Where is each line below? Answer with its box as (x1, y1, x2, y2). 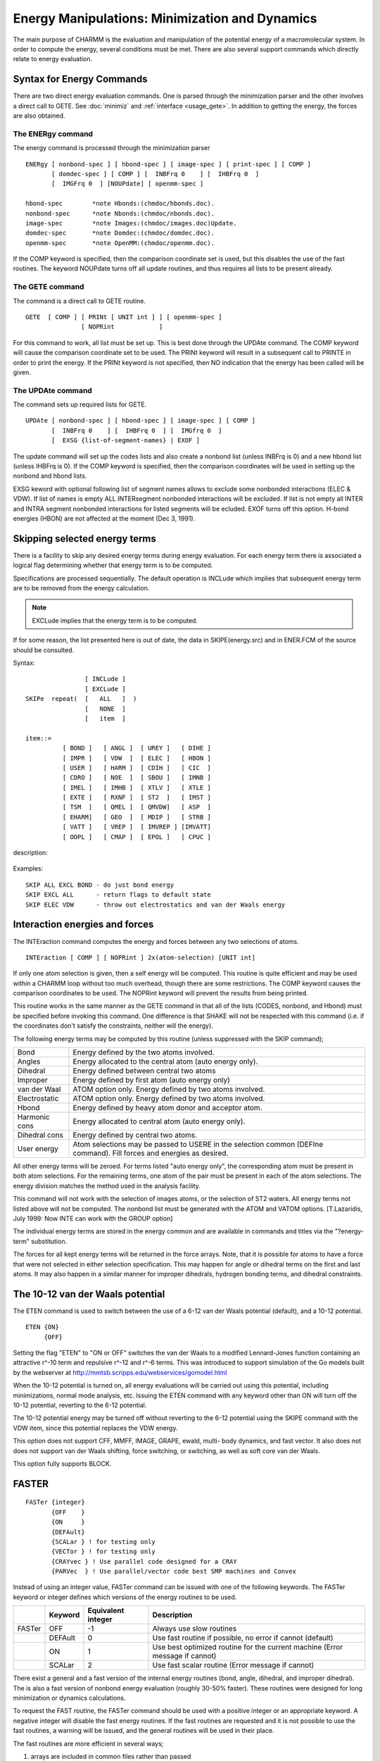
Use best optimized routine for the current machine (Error (152, 1642, 343, 1652)
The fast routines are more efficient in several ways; (13, 1739, 164, 1748)
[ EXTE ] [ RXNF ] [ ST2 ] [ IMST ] (62, 793, 211, 802)
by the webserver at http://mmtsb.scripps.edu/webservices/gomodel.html (13, 1368, 227, 1376)
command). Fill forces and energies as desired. (72, 1148, 229, 1158)
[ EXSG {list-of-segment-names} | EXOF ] (51, 437, 201, 444)
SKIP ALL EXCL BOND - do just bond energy (25, 880, 175, 889)
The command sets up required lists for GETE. (13, 400, 147, 409)
